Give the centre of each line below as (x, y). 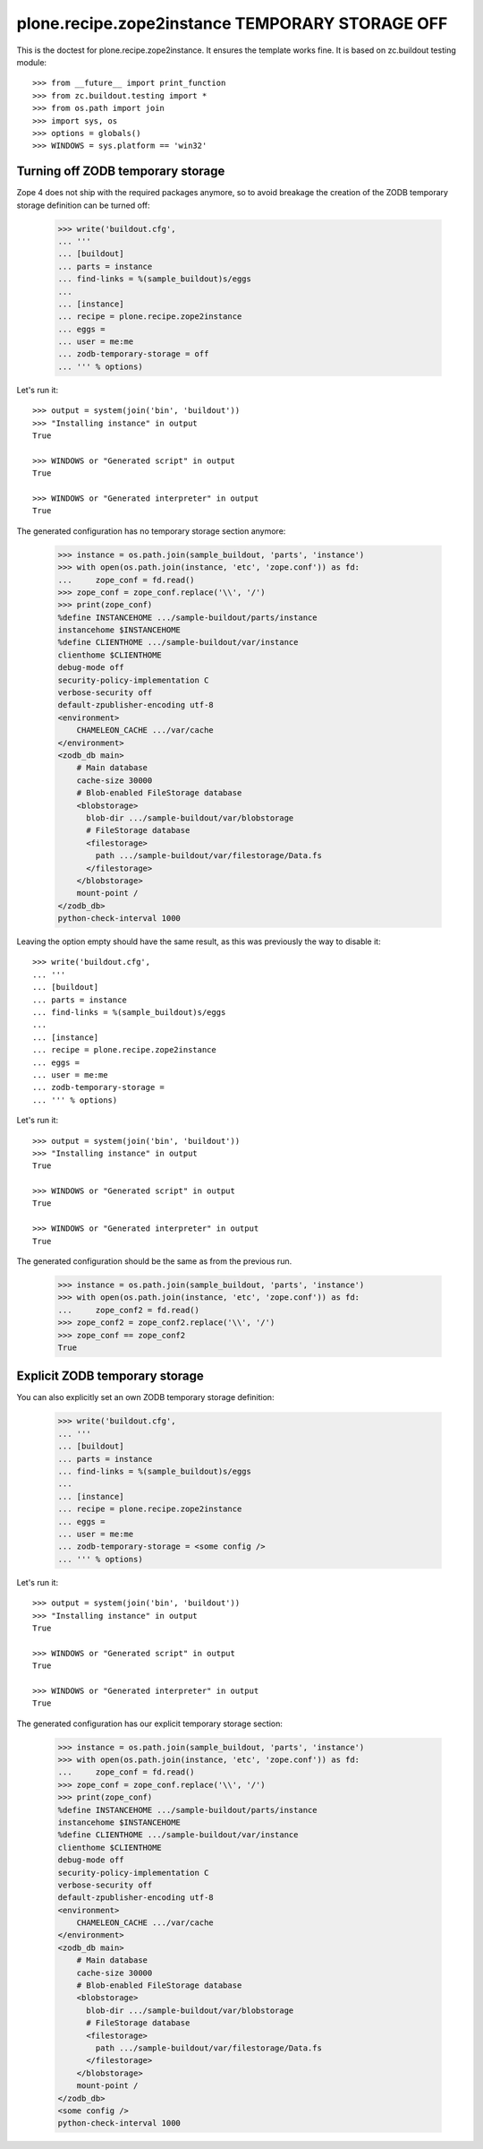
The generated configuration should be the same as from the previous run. (154, 1261)
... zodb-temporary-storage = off (133, 354)
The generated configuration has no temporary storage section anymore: (151, 531)
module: (32, 62)
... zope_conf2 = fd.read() (129, 1310)
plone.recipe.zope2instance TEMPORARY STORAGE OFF (232, 23)
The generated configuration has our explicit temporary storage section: (150, 1723)
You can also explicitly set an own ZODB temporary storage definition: (145, 1397)
